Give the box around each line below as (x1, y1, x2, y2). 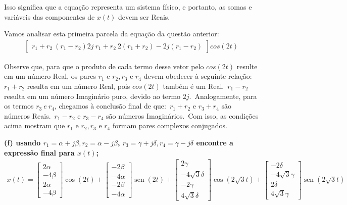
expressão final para (4, 147, 75, 158)
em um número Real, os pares (4, 71, 96, 81)
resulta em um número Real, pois (27, 81, 130, 91)
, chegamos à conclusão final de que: (54, 100, 166, 111)
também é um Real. (163, 81, 224, 91)
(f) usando (4, 137, 41, 147)
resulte (236, 61, 258, 71)
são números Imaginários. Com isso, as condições (106, 110, 259, 121)
